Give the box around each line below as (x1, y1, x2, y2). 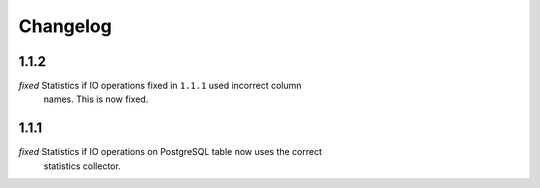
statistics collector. (43, 160, 122, 172)
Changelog (18, 15, 112, 37)
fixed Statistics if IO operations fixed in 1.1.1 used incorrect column (18, 80, 302, 92)
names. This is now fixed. (43, 93, 149, 105)
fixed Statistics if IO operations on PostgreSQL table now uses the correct (18, 146, 322, 158)
